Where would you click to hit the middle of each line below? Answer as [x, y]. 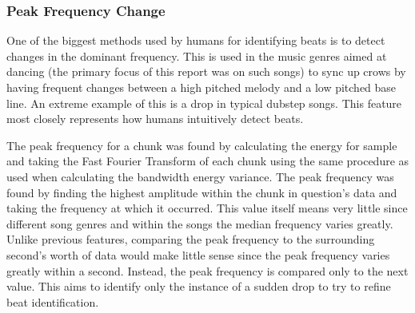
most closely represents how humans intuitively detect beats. [155, 119]
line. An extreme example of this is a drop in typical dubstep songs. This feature [204, 103]
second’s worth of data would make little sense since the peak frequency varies [198, 254]
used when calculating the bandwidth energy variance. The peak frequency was [200, 176]
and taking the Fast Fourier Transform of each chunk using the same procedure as [208, 161]
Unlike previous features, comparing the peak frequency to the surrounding [191, 239]
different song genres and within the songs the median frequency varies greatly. [200, 223]
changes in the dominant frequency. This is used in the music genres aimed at [197, 55]
